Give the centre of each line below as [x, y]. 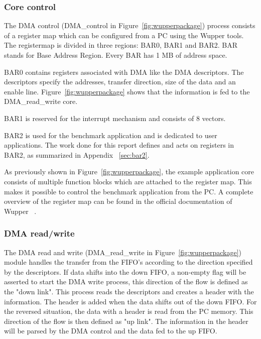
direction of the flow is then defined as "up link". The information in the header [126, 321]
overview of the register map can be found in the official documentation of [118, 201]
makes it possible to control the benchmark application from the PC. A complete [129, 191]
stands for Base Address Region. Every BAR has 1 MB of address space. [116, 55]
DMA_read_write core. [41, 101]
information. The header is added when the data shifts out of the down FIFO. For [130, 301]
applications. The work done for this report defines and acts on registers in [119, 145]
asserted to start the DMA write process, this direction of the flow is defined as [126, 281]
